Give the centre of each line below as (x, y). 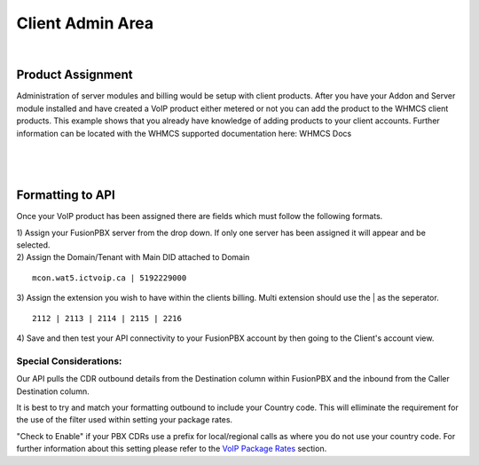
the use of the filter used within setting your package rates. (125, 420)
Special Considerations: (69, 361)
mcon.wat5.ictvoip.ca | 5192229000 (110, 278)
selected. (33, 245)
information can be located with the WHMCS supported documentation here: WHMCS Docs (184, 133)
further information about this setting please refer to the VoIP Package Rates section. (172, 449)
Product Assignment (75, 75)
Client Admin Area (85, 23)
